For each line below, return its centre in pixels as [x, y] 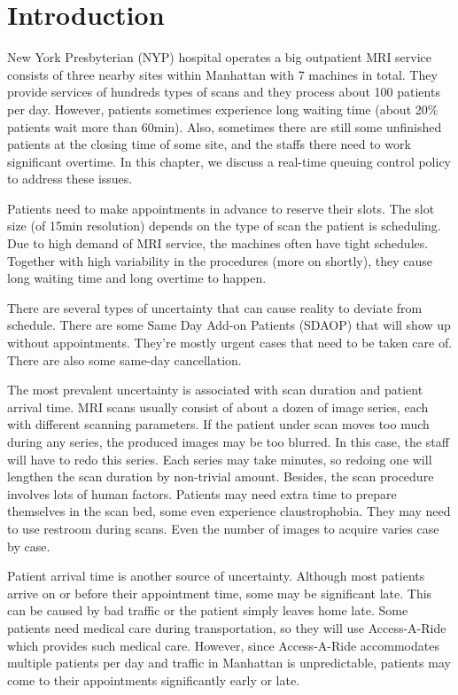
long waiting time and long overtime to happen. [137, 278]
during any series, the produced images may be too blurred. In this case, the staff [228, 441]
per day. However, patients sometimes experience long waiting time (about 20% [223, 109]
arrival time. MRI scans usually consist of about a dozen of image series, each [218, 406]
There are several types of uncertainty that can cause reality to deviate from [215, 307]
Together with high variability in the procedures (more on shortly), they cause [220, 260]
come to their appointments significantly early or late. [154, 679]
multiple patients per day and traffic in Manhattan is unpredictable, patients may [229, 663]
